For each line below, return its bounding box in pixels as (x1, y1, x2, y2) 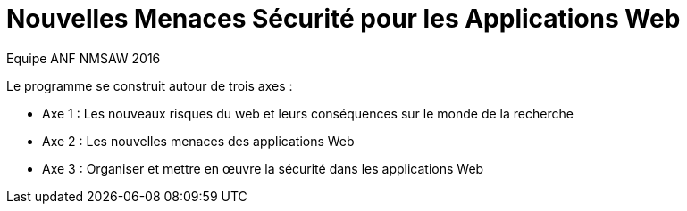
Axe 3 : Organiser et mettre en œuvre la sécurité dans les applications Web (42, 160, 484, 176)
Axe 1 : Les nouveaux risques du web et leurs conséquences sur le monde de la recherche (42, 105, 574, 121)
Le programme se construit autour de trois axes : (6, 77, 293, 93)
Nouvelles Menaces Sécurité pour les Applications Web (6, 4, 681, 34)
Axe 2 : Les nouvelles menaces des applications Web (42, 133, 355, 149)
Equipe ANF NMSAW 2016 (6, 50, 161, 66)
